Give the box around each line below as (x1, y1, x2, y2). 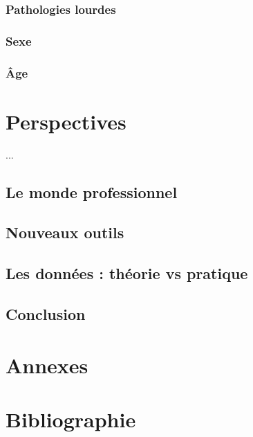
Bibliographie (6, 404, 136, 433)
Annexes (6, 350, 88, 379)
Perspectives (6, 107, 126, 135)
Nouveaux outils (6, 222, 124, 243)
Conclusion (6, 303, 86, 324)
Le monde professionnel (6, 181, 178, 202)
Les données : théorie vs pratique (6, 262, 248, 284)
